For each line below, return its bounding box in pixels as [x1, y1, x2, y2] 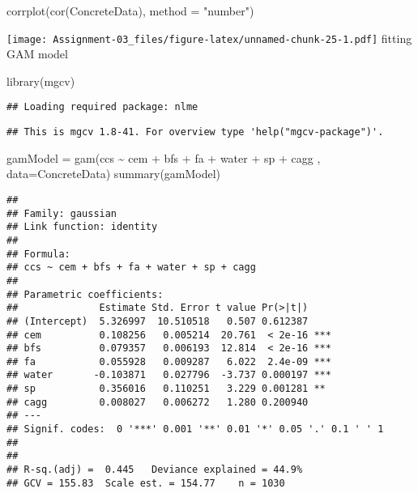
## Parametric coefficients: [6, 288, 164, 300]
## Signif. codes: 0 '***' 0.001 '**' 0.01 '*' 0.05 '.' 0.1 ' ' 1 [6, 423, 384, 436]
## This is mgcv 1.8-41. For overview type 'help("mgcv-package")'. [6, 126, 384, 138]
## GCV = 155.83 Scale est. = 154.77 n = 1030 [6, 477, 285, 489]
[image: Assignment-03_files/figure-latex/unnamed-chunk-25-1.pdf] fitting [6, 29, 412, 46]
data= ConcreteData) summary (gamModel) [6, 165, 221, 182]
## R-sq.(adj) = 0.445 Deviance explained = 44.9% [6, 464, 303, 476]
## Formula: [6, 248, 70, 260]
